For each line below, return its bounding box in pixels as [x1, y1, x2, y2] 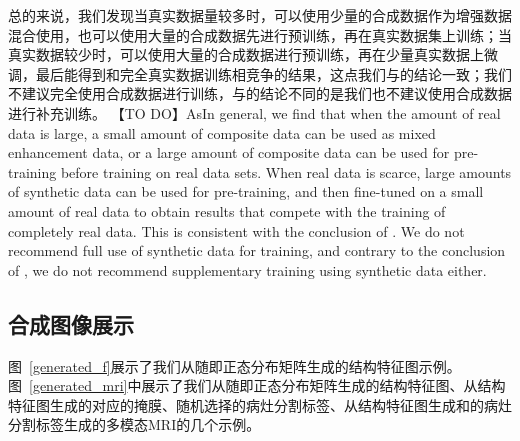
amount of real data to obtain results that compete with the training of [8, 200, 446, 221]
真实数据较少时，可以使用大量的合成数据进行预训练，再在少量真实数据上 [8, 44, 484, 65]
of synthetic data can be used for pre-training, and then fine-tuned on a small [8, 181, 484, 202]
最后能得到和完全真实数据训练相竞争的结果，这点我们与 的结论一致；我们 [35, 63, 512, 84]
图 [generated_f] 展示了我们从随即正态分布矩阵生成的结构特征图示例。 [8, 355, 461, 376]
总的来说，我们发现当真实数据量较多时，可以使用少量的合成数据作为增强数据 [8, 5, 512, 25]
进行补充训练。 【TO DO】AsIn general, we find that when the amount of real [8, 102, 501, 123]
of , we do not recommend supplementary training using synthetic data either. [8, 259, 487, 280]
